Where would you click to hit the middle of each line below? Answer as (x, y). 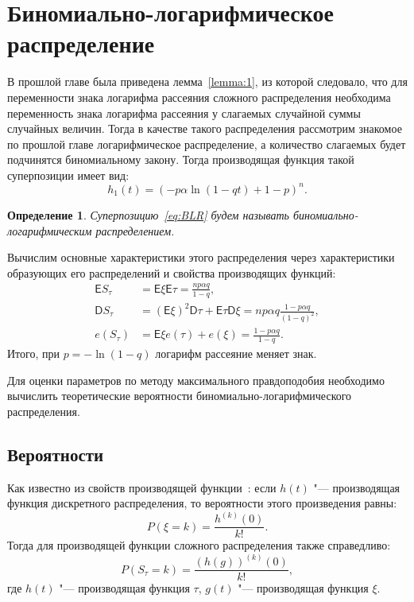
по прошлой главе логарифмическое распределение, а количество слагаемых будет (207, 144)
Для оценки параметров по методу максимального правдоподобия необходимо (196, 380)
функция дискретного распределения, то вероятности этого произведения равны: (202, 503)
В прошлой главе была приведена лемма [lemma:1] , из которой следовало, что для (207, 82)
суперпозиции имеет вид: (68, 175)
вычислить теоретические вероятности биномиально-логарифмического (180, 396)
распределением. (135, 230)
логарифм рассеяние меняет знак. (236, 353)
